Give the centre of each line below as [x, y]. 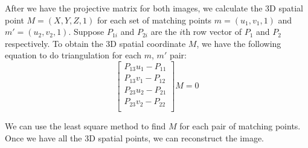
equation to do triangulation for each [73, 55]
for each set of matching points [154, 20]
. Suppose [86, 32]
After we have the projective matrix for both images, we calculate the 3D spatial [154, 8]
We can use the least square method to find [85, 125]
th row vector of [212, 32]
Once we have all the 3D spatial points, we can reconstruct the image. [135, 137]
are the [164, 32]
